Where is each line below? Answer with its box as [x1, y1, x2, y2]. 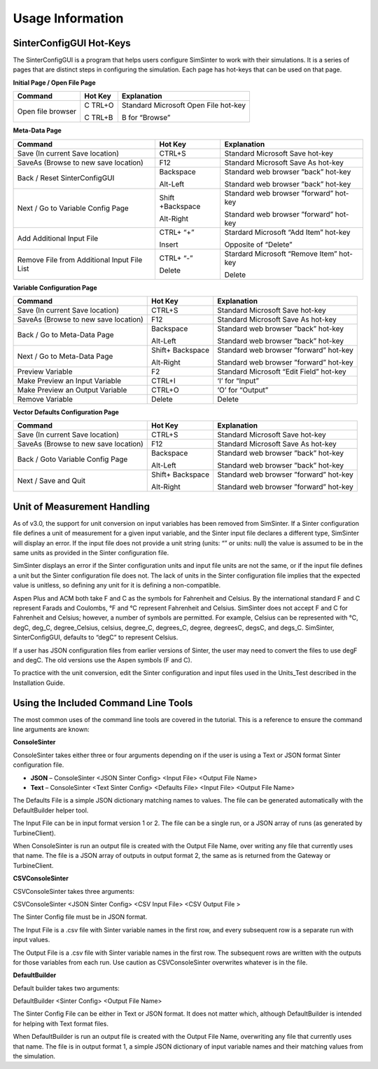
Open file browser [17, 107, 77, 116]
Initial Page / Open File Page [13, 78, 96, 87]
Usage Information [13, 11, 124, 26]
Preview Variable [17, 367, 73, 376]
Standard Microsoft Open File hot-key [121, 100, 246, 110]
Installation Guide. [13, 679, 66, 687]
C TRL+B [84, 113, 113, 123]
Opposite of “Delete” [224, 239, 293, 249]
